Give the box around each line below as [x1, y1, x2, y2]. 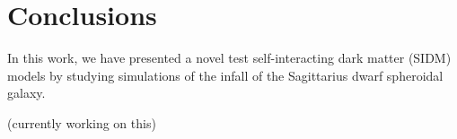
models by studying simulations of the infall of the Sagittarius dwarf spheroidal [7, 65, 444, 84]
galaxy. [7, 83, 46, 102]
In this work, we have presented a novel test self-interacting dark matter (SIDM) [7, 48, 452, 67]
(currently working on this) [7, 113, 156, 132]
